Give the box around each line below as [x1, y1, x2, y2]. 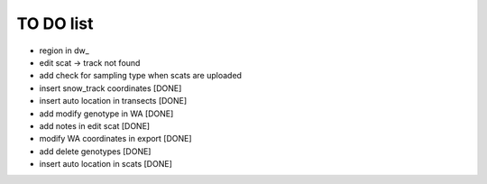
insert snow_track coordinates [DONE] [39, 82, 182, 94]
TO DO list [16, 14, 94, 33]
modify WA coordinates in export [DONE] [39, 133, 193, 144]
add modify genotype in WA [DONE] [39, 108, 174, 119]
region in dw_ [39, 45, 89, 56]
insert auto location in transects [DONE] [39, 96, 188, 106]
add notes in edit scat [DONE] [39, 120, 151, 131]
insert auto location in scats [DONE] [39, 159, 173, 170]
